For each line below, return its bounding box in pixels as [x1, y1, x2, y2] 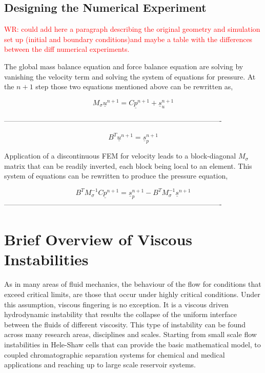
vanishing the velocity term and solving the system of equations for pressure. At [4, 71, 256, 82]
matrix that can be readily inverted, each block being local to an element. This [4, 160, 252, 171]
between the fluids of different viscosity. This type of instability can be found [4, 319, 246, 329]
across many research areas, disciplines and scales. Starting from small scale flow [4, 329, 257, 340]
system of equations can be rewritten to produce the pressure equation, [4, 170, 228, 181]
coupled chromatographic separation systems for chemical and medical [4, 349, 225, 360]
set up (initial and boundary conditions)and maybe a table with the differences [4, 33, 253, 44]
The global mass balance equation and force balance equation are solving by [4, 61, 243, 71]
